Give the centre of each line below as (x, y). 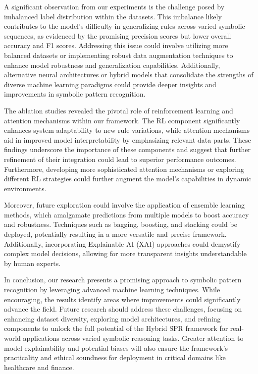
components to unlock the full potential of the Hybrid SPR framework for (116, 328)
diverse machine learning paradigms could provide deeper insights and (110, 84)
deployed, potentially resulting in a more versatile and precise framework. (115, 234)
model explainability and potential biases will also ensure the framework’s (116, 347)
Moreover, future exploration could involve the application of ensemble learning (125, 205)
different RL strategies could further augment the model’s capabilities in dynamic (128, 179)
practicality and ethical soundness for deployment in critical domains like (115, 357)
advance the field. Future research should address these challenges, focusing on (123, 309)
